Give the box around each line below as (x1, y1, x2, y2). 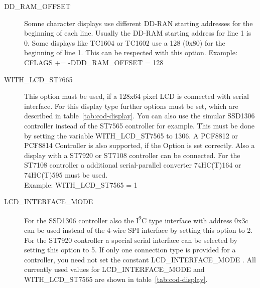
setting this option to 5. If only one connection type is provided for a (24, 244, 236, 255)
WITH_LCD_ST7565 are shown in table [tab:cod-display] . (24, 273, 208, 284)
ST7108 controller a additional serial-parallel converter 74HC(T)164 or (24, 160, 241, 170)
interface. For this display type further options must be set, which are (24, 100, 238, 111)
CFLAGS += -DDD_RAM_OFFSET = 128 (24, 57, 164, 67)
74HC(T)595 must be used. (24, 169, 108, 180)
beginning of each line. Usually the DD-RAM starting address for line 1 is (24, 28, 251, 38)
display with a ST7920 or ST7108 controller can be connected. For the (24, 150, 240, 160)
